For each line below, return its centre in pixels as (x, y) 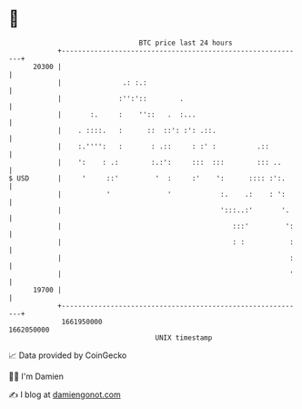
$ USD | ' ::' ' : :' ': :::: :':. (147, 178)
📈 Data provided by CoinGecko (68, 355)
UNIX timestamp (184, 337)
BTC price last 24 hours (186, 43)
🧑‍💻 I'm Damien (36, 376)
